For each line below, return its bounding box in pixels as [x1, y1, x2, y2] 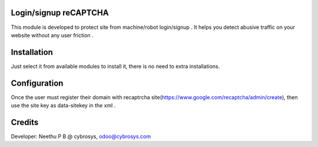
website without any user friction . [11, 31, 94, 38]
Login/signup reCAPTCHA [11, 8, 109, 18]
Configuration [11, 78, 64, 88]
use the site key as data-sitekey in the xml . [11, 102, 116, 109]
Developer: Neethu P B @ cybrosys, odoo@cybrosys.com [11, 133, 151, 140]
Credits [11, 117, 39, 127]
